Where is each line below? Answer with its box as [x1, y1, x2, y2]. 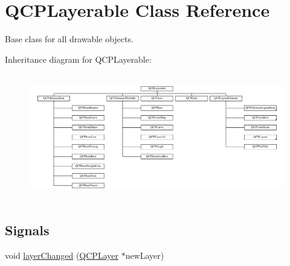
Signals [5, 220, 50, 239]
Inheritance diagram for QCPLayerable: [5, 52, 152, 65]
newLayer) [125, 249, 164, 261]
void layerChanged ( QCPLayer [5, 249, 118, 261]
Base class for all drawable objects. [5, 33, 134, 45]
